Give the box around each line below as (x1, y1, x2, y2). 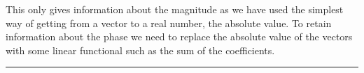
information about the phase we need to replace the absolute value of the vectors (6, 29, 353, 44)
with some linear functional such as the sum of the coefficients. (6, 42, 275, 57)
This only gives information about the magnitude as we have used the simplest (6, 2, 344, 16)
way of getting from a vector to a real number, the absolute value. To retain (6, 15, 332, 30)
